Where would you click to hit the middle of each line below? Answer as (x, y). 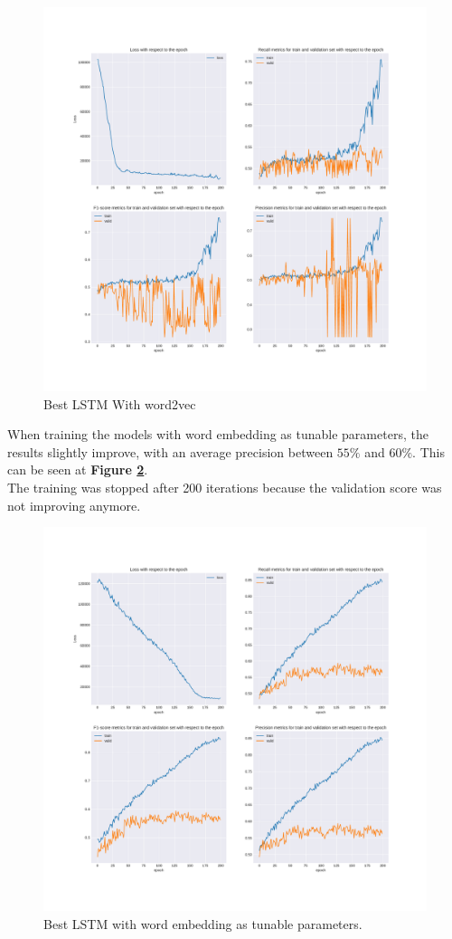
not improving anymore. (74, 505)
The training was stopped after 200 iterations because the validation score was (225, 487)
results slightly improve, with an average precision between (170, 451)
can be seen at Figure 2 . (78, 469)
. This (428, 451)
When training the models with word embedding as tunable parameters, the (218, 434)
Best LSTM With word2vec (120, 403)
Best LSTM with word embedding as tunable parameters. (203, 923)
